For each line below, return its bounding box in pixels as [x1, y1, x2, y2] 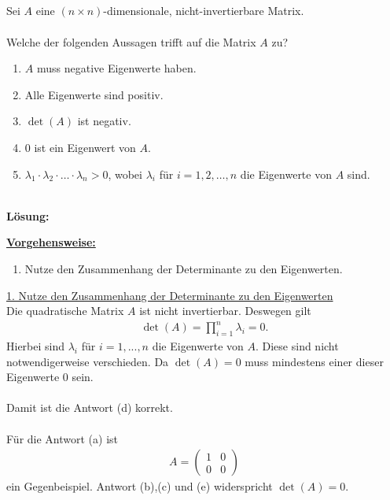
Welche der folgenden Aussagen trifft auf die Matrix [6, 33, 256, 50]
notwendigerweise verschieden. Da [6, 353, 169, 369]
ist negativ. [77, 113, 131, 129]
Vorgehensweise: [6, 234, 96, 250]
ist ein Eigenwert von [34, 139, 136, 155]
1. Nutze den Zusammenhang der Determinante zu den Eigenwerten [6, 287, 333, 303]
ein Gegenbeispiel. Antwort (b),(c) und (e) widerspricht [6, 478, 273, 494]
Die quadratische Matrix [6, 302, 124, 319]
